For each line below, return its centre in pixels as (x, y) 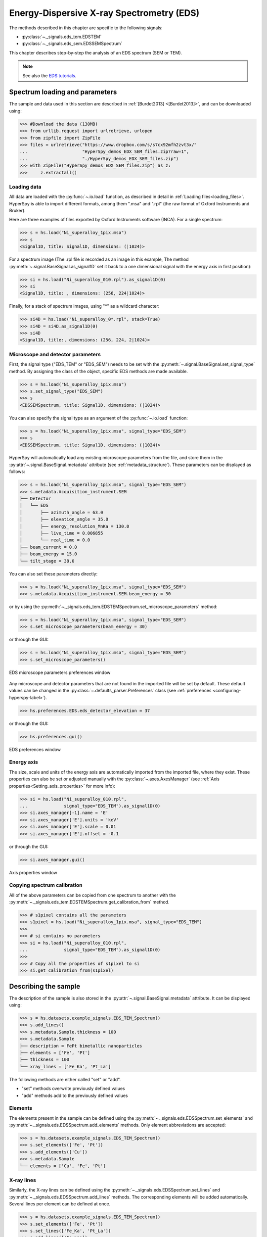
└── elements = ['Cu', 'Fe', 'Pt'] (63, 1166)
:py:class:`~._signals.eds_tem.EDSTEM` (62, 37)
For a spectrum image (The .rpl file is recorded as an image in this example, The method (99, 259)
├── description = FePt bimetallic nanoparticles (81, 1046)
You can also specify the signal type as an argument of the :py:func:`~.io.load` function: (98, 418)
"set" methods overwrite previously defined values (73, 1089)
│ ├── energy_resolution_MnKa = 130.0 (74, 526)
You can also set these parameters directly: (53, 573)
